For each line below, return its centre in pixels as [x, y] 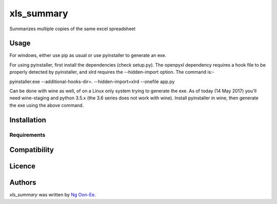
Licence [23, 166]
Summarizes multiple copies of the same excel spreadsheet [73, 29]
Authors [23, 183]
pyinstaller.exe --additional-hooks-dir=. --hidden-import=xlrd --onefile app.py [92, 81]
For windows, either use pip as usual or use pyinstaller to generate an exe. [88, 55]
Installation [28, 120]
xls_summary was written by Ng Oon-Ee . [53, 195]
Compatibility [32, 150]
